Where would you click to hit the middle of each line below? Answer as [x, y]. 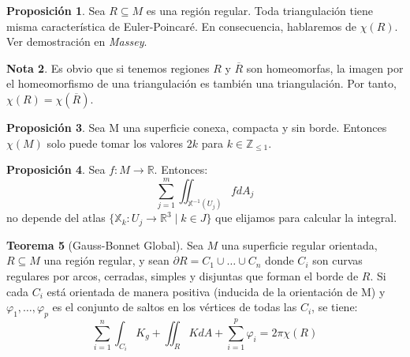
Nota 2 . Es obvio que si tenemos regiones [108, 68]
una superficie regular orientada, [299, 244]
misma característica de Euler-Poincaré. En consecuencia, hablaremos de [181, 26]
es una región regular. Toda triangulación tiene [260, 10]
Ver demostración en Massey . [77, 41]
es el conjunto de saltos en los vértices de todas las [175, 307]
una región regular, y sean [106, 260]
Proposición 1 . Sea [56, 10]
